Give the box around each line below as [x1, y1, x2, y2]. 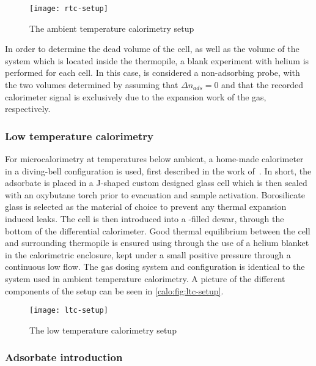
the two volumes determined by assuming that [5, 78, 178, 91]
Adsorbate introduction [5, 349, 123, 365]
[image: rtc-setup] [29, 4, 108, 13]
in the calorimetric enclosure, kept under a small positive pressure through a [5, 248, 291, 261]
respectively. [5, 102, 51, 115]
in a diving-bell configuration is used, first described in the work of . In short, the [5, 164, 312, 177]
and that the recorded [221, 78, 303, 91]
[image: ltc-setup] [29, 306, 108, 315]
